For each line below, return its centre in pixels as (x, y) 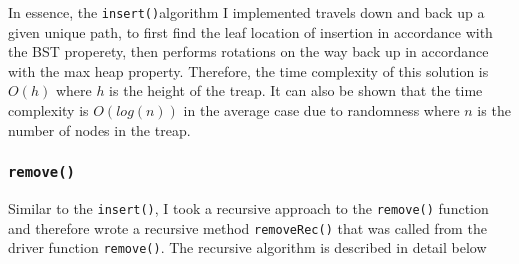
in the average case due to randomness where (321, 110)
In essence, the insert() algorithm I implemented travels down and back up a (246, 12)
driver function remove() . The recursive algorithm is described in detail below (247, 247)
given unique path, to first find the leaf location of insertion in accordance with (250, 31)
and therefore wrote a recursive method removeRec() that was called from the (247, 227)
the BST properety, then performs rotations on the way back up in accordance (248, 51)
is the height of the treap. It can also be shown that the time (296, 90)
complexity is (48, 110)
